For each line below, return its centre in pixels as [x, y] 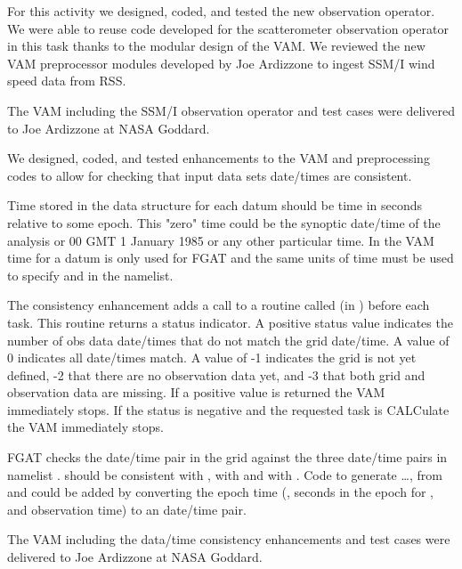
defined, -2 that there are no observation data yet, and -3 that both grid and [216, 374]
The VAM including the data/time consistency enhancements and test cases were [229, 539]
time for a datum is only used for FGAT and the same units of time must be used [231, 258]
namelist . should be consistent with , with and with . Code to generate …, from [225, 474]
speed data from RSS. [67, 81]
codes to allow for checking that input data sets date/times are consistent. [210, 175]
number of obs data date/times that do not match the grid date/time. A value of [228, 340]
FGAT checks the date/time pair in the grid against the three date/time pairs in [227, 457]
